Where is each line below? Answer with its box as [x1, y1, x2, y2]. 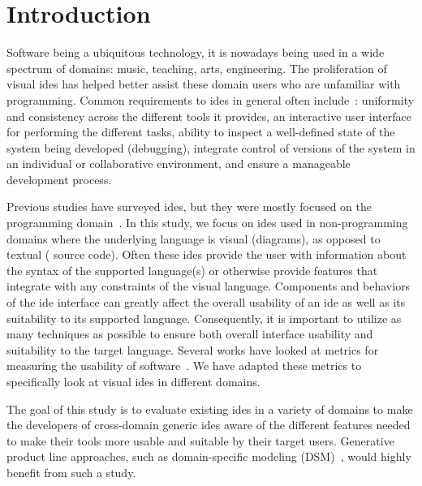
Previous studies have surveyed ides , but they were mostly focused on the [6, 198, 372, 215]
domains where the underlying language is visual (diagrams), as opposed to [6, 230, 381, 247]
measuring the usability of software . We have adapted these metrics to [6, 357, 362, 374]
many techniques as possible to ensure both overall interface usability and [6, 325, 373, 342]
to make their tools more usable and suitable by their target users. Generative [6, 432, 394, 449]
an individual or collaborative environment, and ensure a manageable [6, 155, 351, 172]
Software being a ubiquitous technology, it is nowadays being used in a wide [6, 44, 385, 61]
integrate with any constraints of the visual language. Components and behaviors [6, 277, 411, 295]
